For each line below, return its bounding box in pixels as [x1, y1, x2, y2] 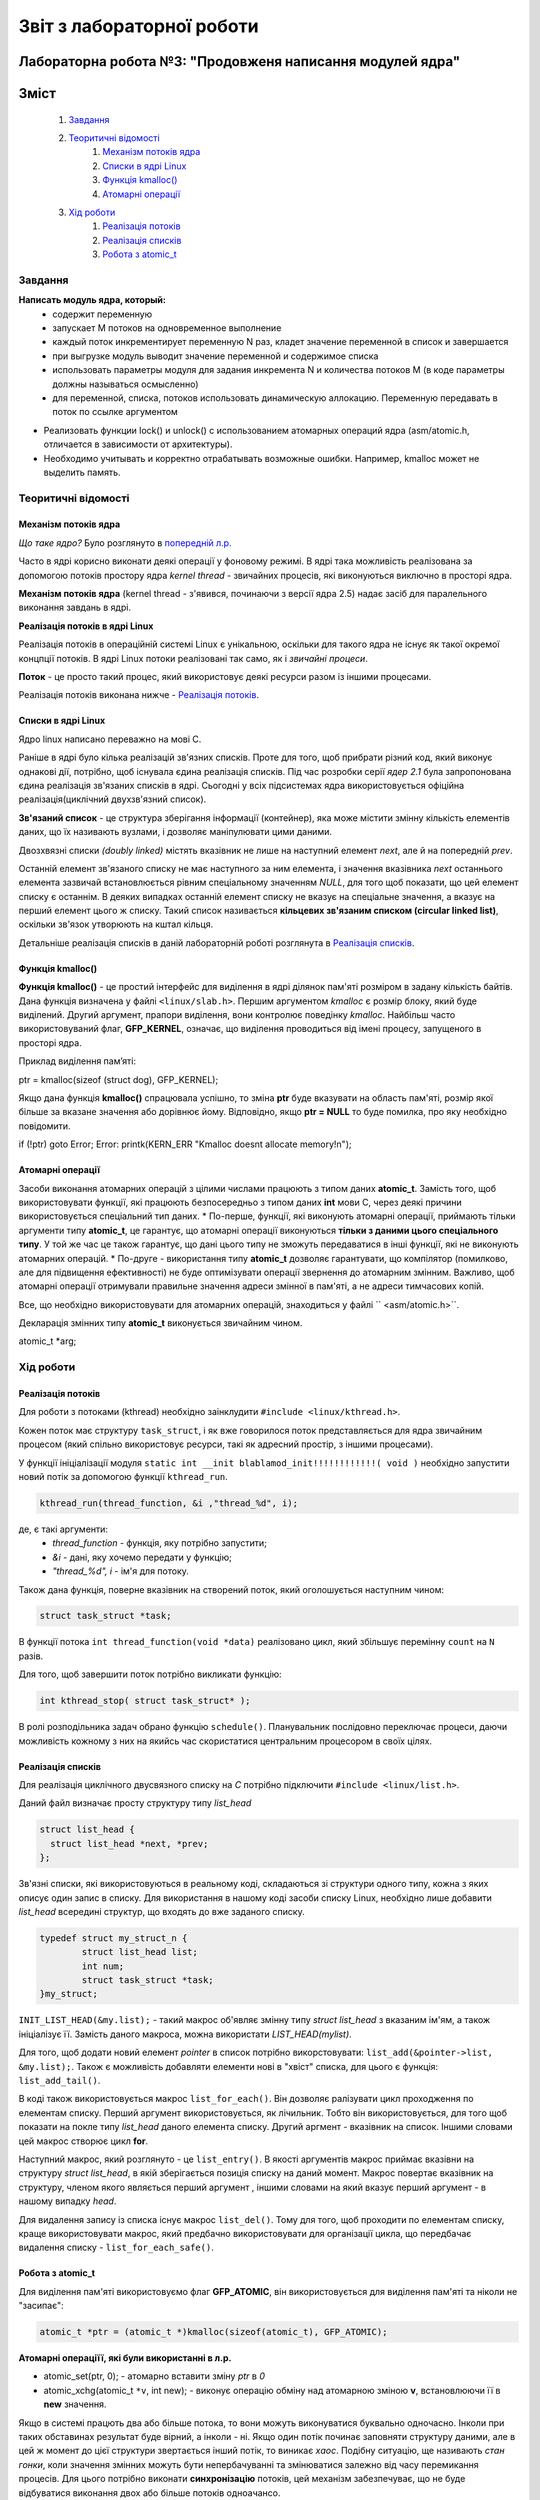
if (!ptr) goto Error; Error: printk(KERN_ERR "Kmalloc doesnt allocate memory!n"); [18, 1138, 352, 1150]
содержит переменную [52, 308, 153, 320]
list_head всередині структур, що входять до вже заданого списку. [18, 1905, 305, 1917]
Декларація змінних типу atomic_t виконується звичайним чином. [18, 1317, 303, 1329]
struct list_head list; [81, 1946, 199, 1958]
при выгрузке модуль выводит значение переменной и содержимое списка [52, 350, 379, 362]
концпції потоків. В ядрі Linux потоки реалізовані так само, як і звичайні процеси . [18, 652, 369, 664]
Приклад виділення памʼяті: [18, 1055, 137, 1067]
